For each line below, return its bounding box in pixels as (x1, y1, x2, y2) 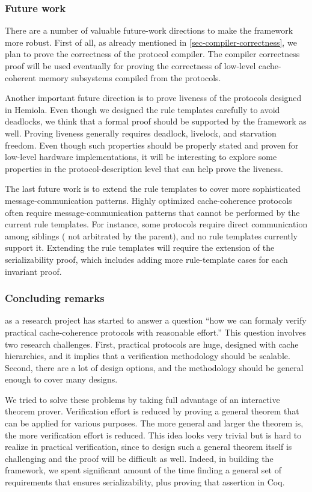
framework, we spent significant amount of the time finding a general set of (5, 464, 281, 476)
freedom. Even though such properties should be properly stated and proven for (5, 138, 299, 151)
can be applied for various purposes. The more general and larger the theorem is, (5, 417, 304, 429)
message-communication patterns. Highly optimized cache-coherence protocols (5, 194, 292, 206)
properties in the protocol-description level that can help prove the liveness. (5, 162, 283, 174)
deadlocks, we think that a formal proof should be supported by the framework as (5, 115, 307, 128)
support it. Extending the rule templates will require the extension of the (5, 241, 275, 254)
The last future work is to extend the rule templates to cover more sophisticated (5, 182, 301, 195)
